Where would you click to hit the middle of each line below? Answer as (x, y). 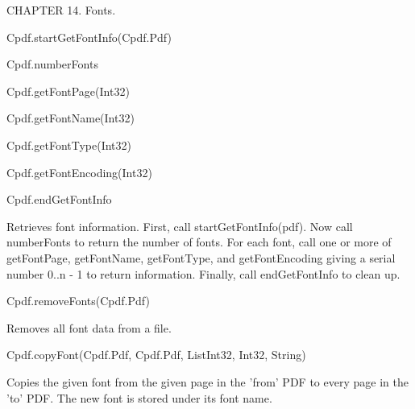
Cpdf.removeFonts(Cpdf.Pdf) (78, 301)
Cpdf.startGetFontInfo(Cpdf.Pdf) (89, 37)
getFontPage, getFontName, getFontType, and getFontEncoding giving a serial (201, 257)
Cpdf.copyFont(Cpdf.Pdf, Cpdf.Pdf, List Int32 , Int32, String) (156, 355)
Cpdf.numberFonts (52, 64)
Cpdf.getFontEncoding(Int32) (79, 172)
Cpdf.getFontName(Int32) (71, 118)
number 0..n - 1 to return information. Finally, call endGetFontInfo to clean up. (203, 273)
